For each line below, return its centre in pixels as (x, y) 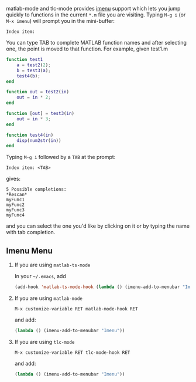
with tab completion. (31, 232)
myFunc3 (16, 210)
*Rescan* (17, 195)
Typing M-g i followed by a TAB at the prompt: (61, 157)
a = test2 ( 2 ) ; (34, 65)
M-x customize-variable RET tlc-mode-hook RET (72, 352)
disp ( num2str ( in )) (39, 140)
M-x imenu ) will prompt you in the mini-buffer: (61, 21)
